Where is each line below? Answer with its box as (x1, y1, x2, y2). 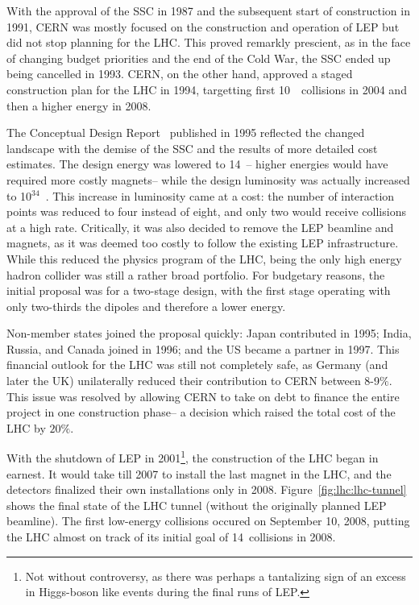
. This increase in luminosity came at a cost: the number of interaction (45, 187, 395, 204)
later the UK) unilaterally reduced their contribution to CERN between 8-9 (6, 372, 380, 389)
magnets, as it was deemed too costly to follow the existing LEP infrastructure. (6, 234, 399, 251)
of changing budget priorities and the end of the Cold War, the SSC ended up (6, 49, 391, 66)
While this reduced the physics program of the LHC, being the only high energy (6, 250, 402, 267)
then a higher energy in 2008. (6, 97, 151, 114)
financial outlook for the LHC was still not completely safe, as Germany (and (6, 356, 388, 373)
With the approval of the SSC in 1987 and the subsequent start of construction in (6, 2, 410, 19)
